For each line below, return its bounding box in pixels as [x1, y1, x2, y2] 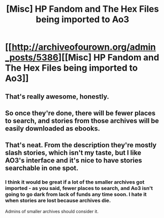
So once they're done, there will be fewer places [5, 109, 156, 117]
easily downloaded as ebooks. [5, 124, 100, 133]
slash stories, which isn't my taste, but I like [5, 149, 141, 157]
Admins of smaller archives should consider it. [5, 208, 99, 214]
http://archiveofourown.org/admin [11, 42, 156, 53]
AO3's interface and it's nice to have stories [5, 156, 142, 165]
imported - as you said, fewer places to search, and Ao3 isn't [5, 185, 153, 192]
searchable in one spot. [5, 164, 79, 172]
